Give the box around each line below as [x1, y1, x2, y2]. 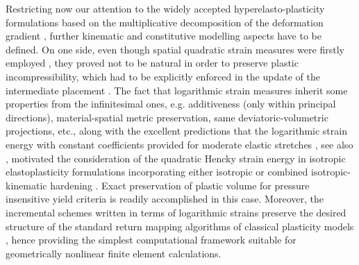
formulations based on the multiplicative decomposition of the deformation [6, 15, 324, 29]
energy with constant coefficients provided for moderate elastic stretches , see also [6, 137, 353, 151]
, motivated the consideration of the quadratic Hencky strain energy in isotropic [6, 151, 346, 165]
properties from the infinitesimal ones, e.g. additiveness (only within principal [6, 96, 336, 111]
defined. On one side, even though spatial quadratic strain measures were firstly [6, 42, 344, 56]
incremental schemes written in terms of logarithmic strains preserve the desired [6, 205, 347, 219]
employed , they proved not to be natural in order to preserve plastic [6, 55, 299, 70]
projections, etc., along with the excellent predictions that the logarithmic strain [6, 123, 347, 138]
